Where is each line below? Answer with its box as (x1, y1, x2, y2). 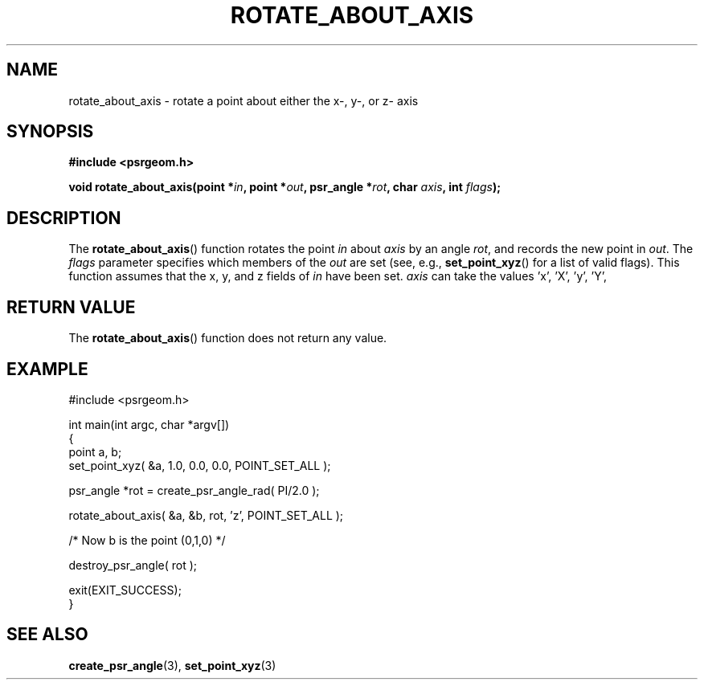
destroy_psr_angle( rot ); (68, 557, 198, 572)
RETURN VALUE (6, 296, 136, 317)
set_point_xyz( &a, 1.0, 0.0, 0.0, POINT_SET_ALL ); (68, 458, 331, 472)
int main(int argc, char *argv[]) (68, 417, 230, 431)
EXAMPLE (6, 358, 88, 379)
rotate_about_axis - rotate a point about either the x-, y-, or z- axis (68, 93, 419, 108)
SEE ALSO (6, 624, 88, 645)
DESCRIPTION (6, 207, 121, 228)
